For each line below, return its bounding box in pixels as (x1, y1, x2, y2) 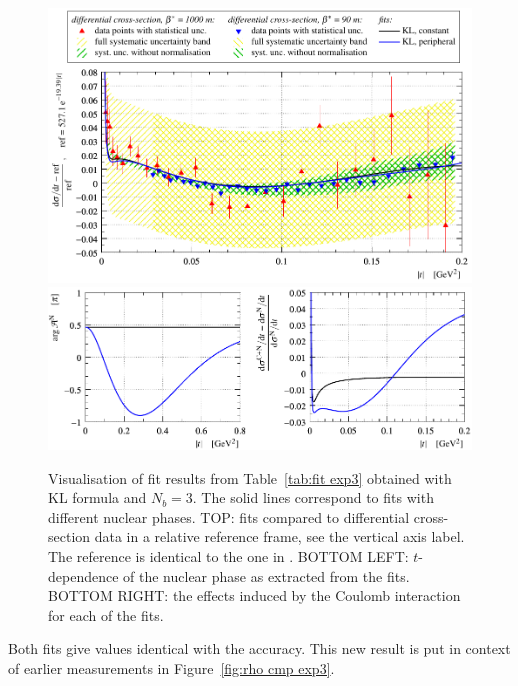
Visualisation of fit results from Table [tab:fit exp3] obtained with (48, 467, 452, 488)
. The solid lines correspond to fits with (192, 487, 434, 508)
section (48, 526, 91, 547)
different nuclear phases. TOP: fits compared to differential (48, 506, 410, 527)
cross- (413, 506, 449, 527)
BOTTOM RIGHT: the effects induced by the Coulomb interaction (48, 585, 461, 606)
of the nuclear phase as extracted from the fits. (123, 565, 410, 586)
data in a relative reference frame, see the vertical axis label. (94, 526, 465, 547)
